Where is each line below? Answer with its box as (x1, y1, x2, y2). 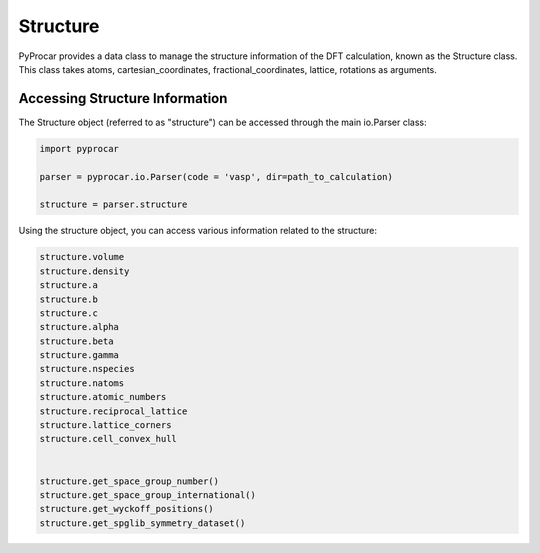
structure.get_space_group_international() (39, 490, 257, 500)
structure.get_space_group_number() (39, 475, 220, 487)
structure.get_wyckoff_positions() (39, 503, 214, 515)
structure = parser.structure (39, 199, 188, 210)
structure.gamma (39, 350, 120, 361)
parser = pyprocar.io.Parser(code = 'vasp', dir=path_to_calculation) (39, 171, 394, 182)
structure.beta (39, 335, 114, 347)
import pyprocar (39, 143, 120, 154)
